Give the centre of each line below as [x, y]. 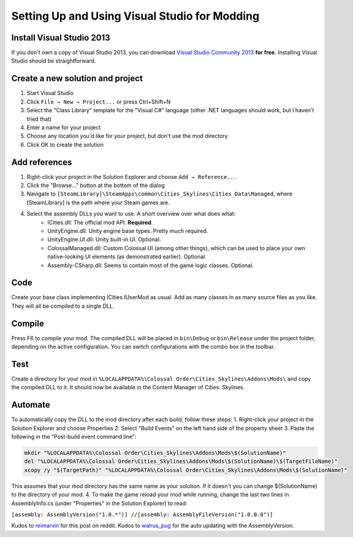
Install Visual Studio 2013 [61, 38]
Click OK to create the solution [65, 145]
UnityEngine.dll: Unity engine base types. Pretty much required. [128, 230]
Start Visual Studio [50, 93]
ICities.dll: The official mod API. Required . [100, 222]
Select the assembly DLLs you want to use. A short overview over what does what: [131, 214]
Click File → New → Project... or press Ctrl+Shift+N [99, 102]
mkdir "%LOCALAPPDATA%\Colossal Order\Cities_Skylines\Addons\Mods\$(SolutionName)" [155, 453]
